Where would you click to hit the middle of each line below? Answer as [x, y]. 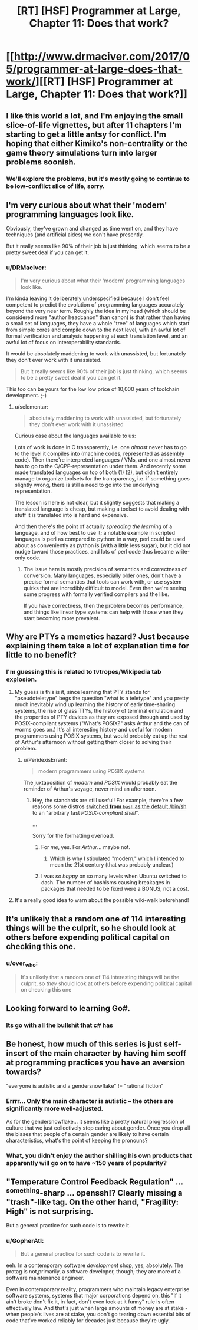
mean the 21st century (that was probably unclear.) [112, 865]
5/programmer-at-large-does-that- [94, 69]
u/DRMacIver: [27, 268]
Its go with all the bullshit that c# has [60, 1025]
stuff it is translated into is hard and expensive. [71, 515]
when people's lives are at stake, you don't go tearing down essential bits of [98, 1314]
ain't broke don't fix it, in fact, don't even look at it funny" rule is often [90, 1302]
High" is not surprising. [50, 1211]
